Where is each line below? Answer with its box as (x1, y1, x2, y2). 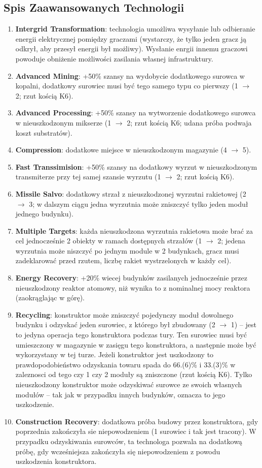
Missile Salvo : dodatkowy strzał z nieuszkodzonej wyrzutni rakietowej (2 (15, 188, 246, 199)
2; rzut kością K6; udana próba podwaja (127, 117, 252, 128)
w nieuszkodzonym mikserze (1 (15, 117, 111, 128)
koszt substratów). (15, 127, 72, 138)
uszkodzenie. (15, 399, 54, 410)
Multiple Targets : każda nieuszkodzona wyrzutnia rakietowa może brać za (15, 225, 253, 236)
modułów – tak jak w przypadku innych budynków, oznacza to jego (15, 389, 226, 399)
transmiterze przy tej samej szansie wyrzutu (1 (15, 171, 161, 182)
